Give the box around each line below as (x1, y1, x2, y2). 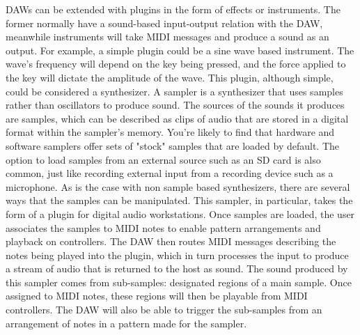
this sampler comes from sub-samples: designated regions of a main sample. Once (6, 274, 352, 289)
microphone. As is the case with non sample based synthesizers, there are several (6, 179, 350, 194)
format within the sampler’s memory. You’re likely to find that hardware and (6, 125, 335, 139)
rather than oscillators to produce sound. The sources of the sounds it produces (6, 98, 345, 112)
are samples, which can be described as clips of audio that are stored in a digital (6, 111, 349, 125)
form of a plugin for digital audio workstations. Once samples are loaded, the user (6, 206, 355, 221)
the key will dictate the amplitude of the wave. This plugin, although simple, (6, 70, 334, 84)
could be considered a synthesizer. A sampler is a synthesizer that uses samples (6, 84, 343, 98)
